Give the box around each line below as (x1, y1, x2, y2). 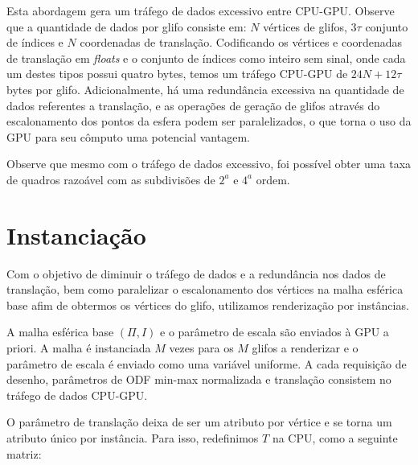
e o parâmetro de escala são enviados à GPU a (160, 323, 389, 340)
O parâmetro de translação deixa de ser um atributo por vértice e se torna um (6, 414, 392, 430)
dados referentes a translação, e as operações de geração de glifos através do (6, 97, 380, 113)
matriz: (6, 445, 42, 462)
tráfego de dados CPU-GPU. (6, 386, 148, 403)
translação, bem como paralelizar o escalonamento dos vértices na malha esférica (6, 281, 404, 298)
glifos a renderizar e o (252, 339, 359, 356)
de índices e (6, 34, 64, 51)
